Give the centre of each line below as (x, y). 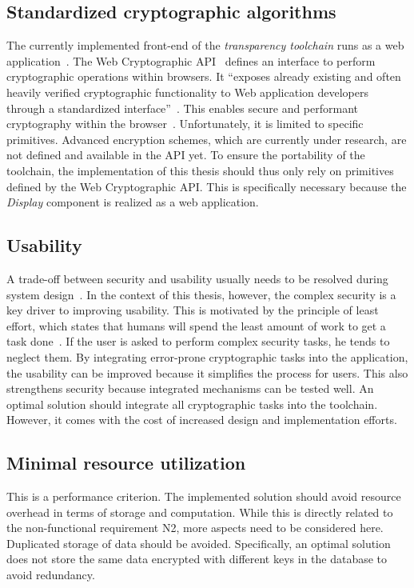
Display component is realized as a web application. (133, 202)
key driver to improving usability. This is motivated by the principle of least (193, 310)
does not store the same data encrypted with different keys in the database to (197, 559)
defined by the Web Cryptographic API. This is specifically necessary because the (207, 186)
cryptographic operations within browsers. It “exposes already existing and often (204, 76)
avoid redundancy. (51, 575)
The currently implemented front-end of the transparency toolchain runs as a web (205, 45)
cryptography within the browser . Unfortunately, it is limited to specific (185, 124)
